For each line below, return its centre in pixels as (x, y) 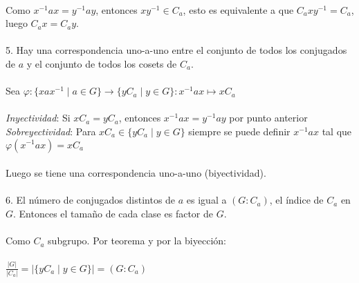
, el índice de (296, 200)
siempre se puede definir (239, 131)
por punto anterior (268, 118)
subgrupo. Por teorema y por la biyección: (137, 241)
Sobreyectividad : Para (51, 131)
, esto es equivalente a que (238, 9)
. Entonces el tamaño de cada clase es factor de (113, 213)
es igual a (206, 200)
